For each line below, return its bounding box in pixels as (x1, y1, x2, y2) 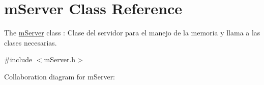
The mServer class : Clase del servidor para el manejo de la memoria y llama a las (4, 27, 260, 38)
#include (4, 54, 33, 65)
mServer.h (44, 54, 76, 65)
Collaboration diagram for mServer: (4, 71, 115, 81)
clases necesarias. (4, 37, 57, 48)
